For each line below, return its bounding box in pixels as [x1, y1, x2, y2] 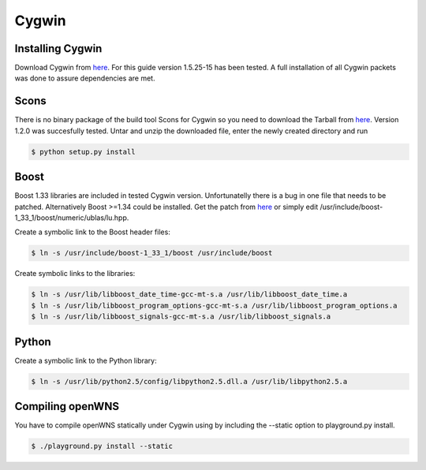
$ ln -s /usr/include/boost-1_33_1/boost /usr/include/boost [31, 248, 273, 258]
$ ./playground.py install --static [31, 442, 174, 451]
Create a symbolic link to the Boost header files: [14, 227, 171, 237]
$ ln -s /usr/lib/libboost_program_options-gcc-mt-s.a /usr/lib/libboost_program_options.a [31, 300, 398, 310]
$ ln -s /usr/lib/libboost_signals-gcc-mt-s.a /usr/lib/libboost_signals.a [31, 312, 331, 321]
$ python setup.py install [31, 147, 136, 156]
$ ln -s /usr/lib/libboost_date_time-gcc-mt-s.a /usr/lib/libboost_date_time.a [31, 290, 348, 299]
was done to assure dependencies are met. [14, 73, 155, 83]
